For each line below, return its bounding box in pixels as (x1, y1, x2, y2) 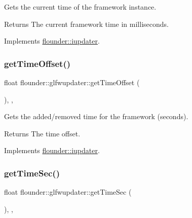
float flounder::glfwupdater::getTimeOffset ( (4, 77, 140, 87)
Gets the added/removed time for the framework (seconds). (4, 111, 188, 122)
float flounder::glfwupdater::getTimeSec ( (4, 187, 132, 197)
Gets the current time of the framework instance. (4, 2, 157, 12)
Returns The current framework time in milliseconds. (4, 18, 169, 29)
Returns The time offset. (4, 128, 81, 138)
